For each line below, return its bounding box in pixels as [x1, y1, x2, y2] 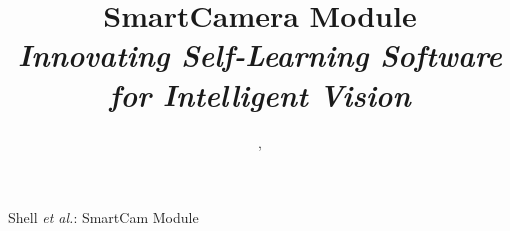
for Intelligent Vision [109, 73, 411, 115]
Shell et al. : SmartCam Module [8, 207, 199, 228]
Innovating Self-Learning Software [18, 34, 502, 76]
